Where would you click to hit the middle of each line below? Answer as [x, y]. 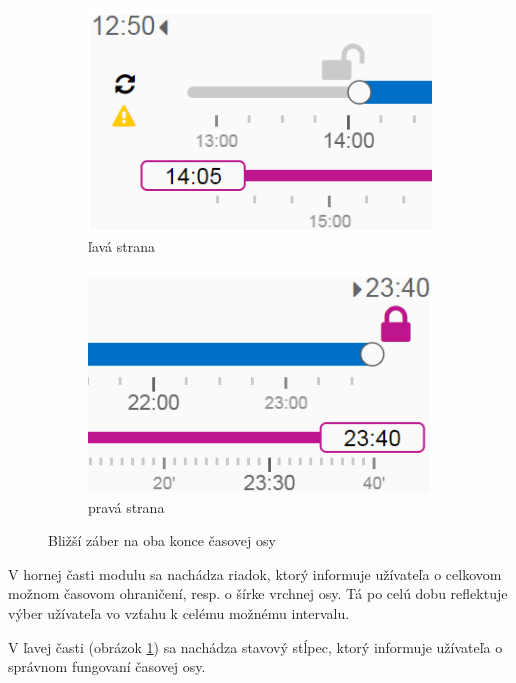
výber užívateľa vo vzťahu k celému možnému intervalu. [179, 613]
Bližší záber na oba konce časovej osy [162, 540]
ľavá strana [122, 246]
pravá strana [126, 506]
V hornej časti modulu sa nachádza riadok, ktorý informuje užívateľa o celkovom [255, 573]
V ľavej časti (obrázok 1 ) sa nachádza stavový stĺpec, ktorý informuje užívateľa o [255, 646]
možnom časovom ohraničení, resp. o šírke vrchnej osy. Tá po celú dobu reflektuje [258, 593]
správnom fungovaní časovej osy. [107, 666]
